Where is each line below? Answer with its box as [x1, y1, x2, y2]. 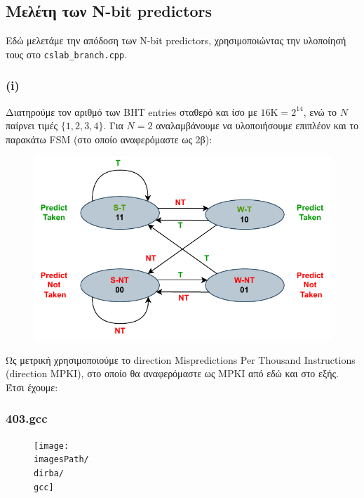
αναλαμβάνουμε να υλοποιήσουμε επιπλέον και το [156, 118, 359, 133]
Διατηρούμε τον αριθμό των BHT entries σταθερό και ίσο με [6, 104, 257, 119]
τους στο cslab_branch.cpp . [6, 46, 128, 61]
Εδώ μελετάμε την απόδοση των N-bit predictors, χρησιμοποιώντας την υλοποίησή [6, 33, 346, 48]
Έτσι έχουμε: [6, 379, 58, 394]
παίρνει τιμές [6, 118, 58, 133]
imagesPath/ [34, 454, 89, 465]
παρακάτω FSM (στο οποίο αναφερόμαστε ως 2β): [6, 131, 213, 146]
